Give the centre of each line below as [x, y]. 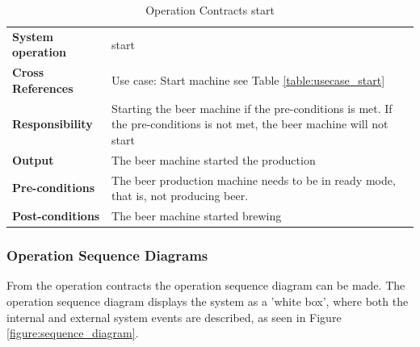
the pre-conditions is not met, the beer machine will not [250, 124]
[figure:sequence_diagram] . [73, 333]
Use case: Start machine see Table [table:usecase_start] [248, 80]
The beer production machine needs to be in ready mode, [254, 180]
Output [33, 159]
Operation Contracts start [210, 10]
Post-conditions [56, 216]
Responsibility [52, 124]
